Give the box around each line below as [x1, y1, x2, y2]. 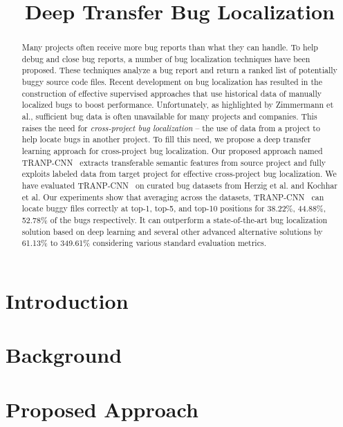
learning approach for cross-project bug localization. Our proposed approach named [21, 145, 323, 157]
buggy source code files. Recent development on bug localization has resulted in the [21, 76, 322, 88]
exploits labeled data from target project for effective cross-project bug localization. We [21, 168, 337, 180]
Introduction [6, 286, 129, 314]
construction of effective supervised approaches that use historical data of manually [21, 87, 322, 99]
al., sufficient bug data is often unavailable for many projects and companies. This [21, 111, 317, 122]
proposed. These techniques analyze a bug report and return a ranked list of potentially [21, 64, 337, 76]
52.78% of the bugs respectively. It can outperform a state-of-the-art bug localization [21, 214, 328, 226]
